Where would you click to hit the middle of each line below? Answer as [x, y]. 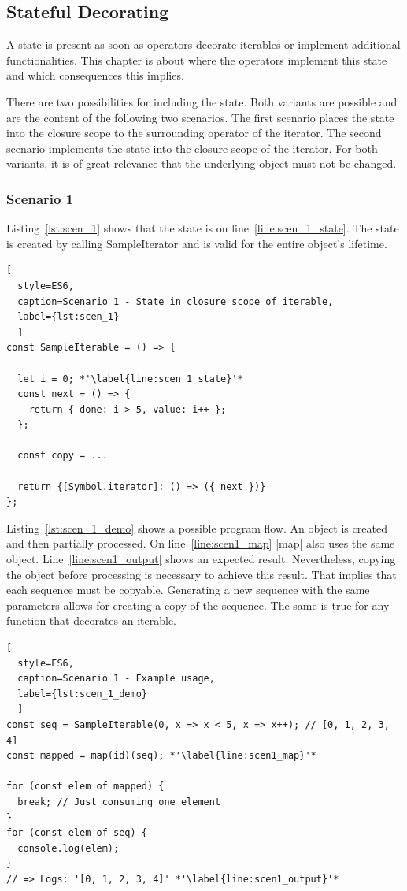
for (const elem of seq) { [77, 833]
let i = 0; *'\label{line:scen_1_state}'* [130, 379]
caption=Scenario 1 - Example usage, [116, 679]
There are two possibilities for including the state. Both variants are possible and [202, 101]
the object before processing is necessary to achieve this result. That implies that [202, 574]
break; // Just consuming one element [119, 802]
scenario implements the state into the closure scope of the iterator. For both [192, 148]
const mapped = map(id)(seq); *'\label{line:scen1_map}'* [161, 756]
